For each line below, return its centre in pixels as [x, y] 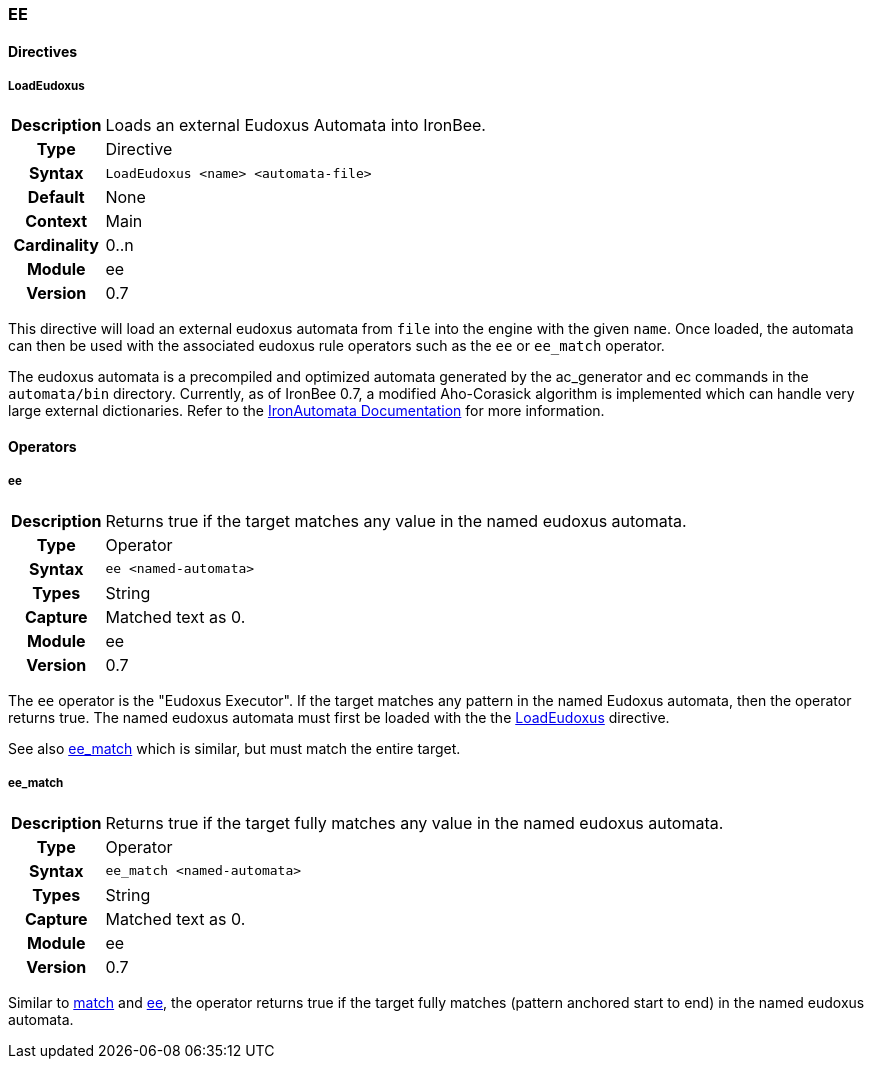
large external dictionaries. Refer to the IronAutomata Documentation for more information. [306, 411]
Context [56, 221]
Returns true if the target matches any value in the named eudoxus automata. [396, 520]
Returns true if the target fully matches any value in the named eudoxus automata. [414, 822]
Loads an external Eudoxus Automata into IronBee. [295, 125]
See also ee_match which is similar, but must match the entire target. [234, 748]
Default [56, 197]
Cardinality [56, 245]
